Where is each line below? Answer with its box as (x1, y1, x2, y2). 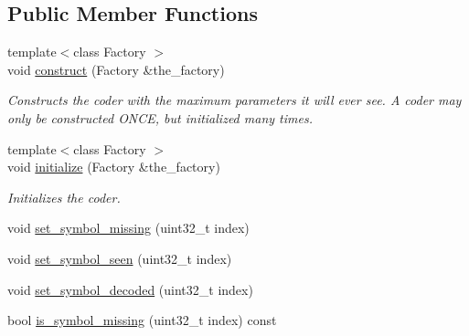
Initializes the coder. (7, 187, 121, 206)
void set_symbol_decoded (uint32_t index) (7, 279, 253, 299)
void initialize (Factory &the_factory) (7, 157, 220, 176)
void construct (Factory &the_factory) (7, 59, 225, 79)
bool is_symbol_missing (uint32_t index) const (7, 310, 277, 330)
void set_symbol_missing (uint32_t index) (7, 218, 250, 237)
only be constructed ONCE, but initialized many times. (7, 108, 313, 127)
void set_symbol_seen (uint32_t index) (7, 248, 232, 268)
